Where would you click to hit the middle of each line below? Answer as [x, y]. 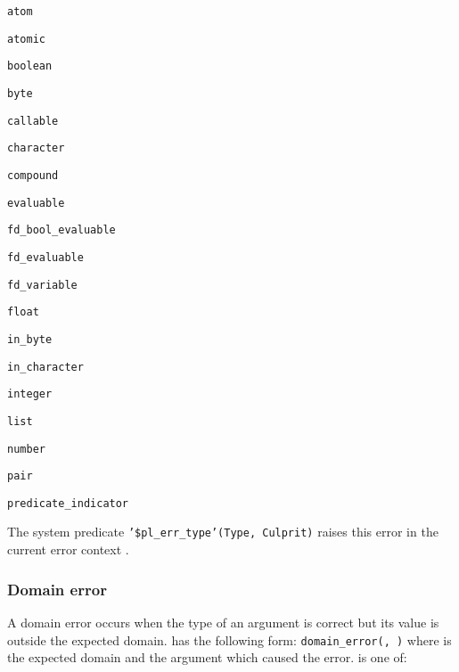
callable [33, 121]
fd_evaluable [45, 257]
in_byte [30, 339]
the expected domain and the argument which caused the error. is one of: [207, 657]
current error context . [68, 549]
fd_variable [42, 285]
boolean [30, 66]
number [26, 449]
